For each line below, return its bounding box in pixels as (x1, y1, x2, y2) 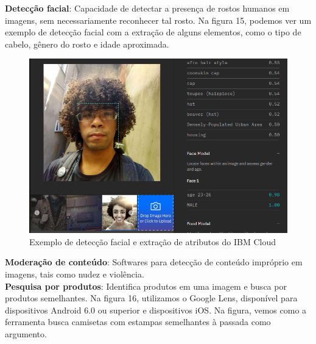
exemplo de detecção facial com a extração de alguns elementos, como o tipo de (5, 26, 301, 38)
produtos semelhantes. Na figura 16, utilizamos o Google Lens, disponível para (5, 292, 298, 304)
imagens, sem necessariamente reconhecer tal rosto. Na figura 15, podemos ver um (5, 13, 312, 26)
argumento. (5, 328, 47, 340)
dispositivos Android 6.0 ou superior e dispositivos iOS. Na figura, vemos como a (5, 303, 307, 316)
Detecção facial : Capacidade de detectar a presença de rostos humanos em (5, 2, 290, 14)
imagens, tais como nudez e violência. (5, 268, 144, 281)
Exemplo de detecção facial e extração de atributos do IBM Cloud (29, 235, 276, 248)
